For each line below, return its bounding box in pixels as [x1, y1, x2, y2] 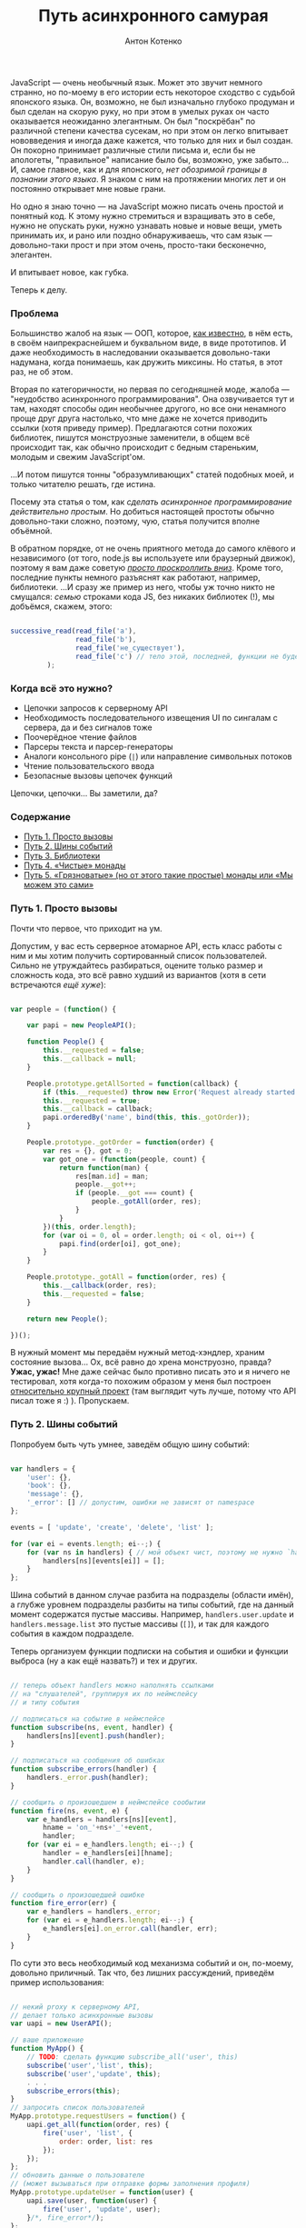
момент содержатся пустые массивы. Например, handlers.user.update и [10, 1609, 294, 1620]
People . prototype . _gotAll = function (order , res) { [26, 1273, 226, 1282]
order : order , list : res [58, 2137, 153, 2146]
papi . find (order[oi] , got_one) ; [58, 1239, 182, 1248]
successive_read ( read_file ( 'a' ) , [10, 626, 137, 636]
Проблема [10, 306, 59, 319]
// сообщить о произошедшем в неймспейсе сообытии [10, 1797, 206, 1807]
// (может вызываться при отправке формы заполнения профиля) [10, 2179, 251, 2189]
